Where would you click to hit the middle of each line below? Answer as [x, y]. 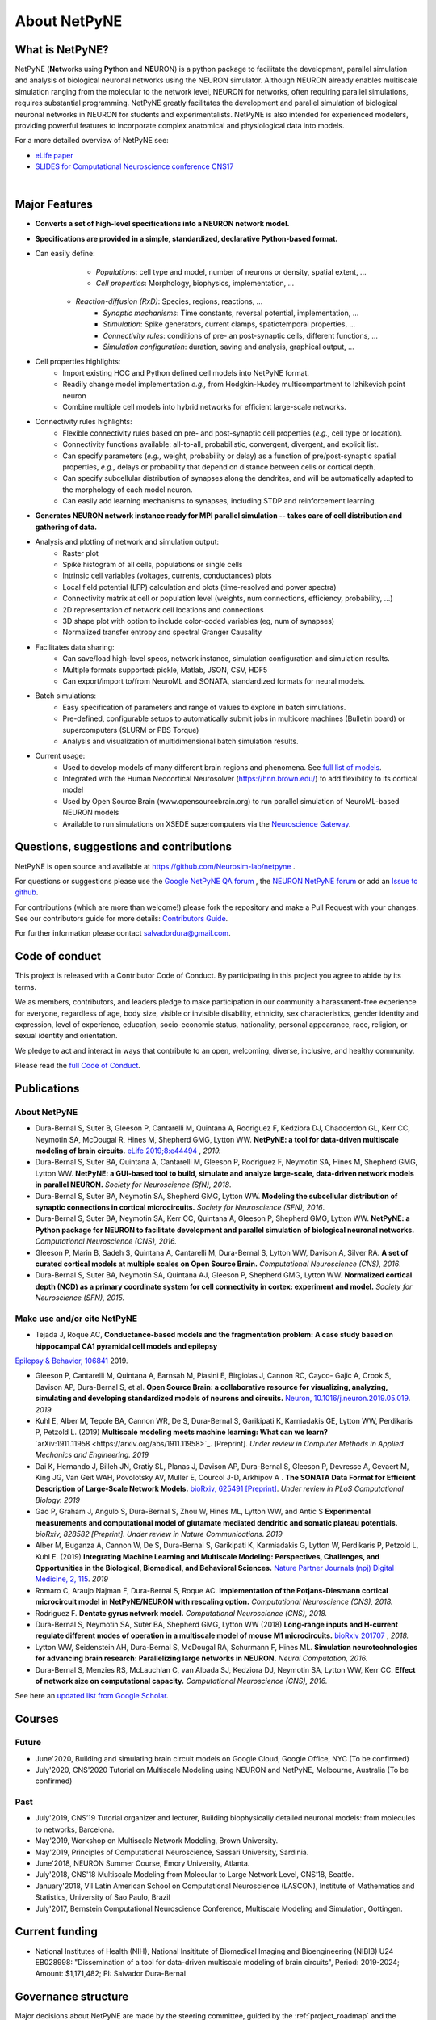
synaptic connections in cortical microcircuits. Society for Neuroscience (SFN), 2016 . [180, 1207]
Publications [47, 1088]
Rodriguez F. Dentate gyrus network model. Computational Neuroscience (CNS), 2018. [181, 1613]
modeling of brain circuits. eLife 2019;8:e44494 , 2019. [128, 1151]
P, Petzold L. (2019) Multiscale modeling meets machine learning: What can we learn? [182, 1432]
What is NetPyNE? [62, 50]
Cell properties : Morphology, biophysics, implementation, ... [195, 284]
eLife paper [54, 155]
